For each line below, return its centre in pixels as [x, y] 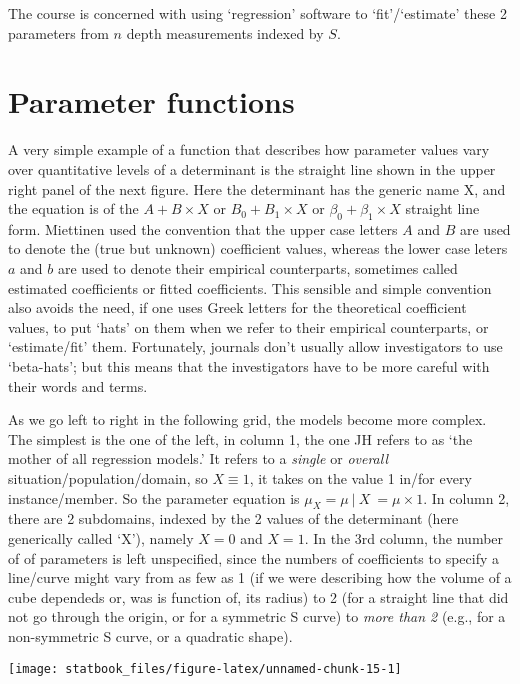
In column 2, [470, 497]
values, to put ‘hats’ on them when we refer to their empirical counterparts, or [248, 326]
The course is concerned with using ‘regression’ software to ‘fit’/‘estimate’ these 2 [257, 13]
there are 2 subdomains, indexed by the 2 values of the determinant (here [233, 518]
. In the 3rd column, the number [404, 538]
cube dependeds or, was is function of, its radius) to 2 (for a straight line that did [258, 596]
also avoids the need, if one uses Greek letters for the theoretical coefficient [237, 307]
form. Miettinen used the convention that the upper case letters [203, 228]
